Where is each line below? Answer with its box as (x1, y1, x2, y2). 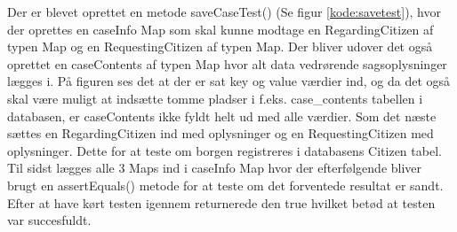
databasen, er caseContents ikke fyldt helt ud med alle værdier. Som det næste (7, 106, 437, 125)
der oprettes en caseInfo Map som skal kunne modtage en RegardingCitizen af (7, 19, 434, 38)
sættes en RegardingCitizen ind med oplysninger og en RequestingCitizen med (7, 124, 434, 143)
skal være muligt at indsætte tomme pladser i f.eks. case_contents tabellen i (7, 89, 423, 107)
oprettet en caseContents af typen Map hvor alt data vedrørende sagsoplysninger (7, 54, 447, 73)
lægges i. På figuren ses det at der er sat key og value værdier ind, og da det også (7, 72, 451, 90)
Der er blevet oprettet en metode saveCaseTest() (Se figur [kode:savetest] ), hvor (7, 3, 442, 20)
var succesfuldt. (7, 211, 92, 229)
